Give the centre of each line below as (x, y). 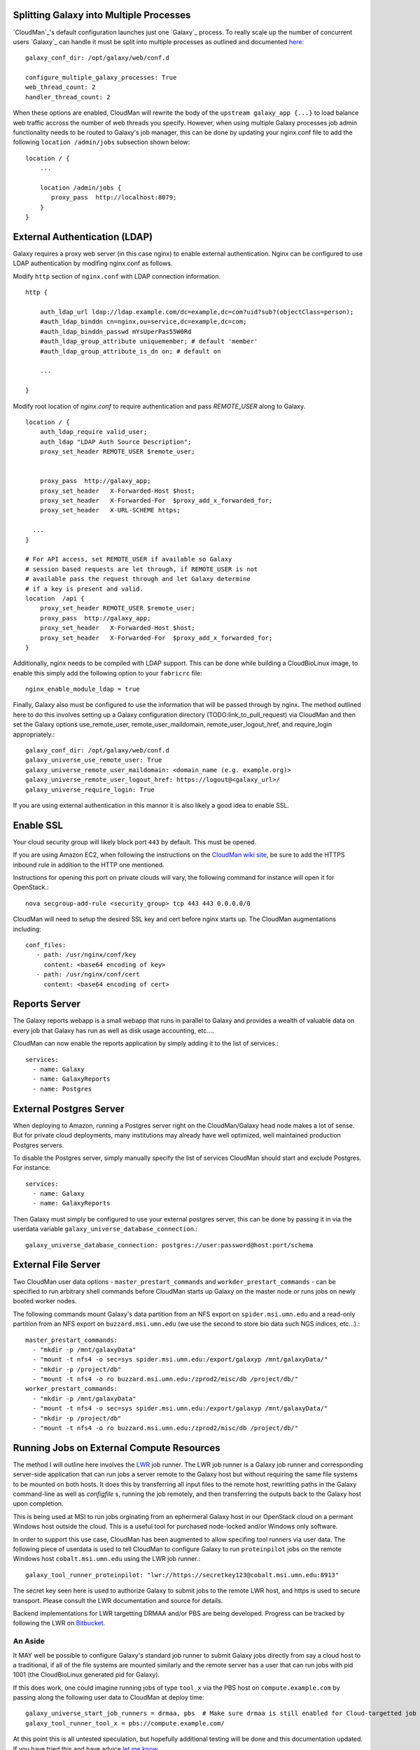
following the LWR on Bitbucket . (59, 1623)
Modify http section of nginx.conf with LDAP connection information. (117, 276)
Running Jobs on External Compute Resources (117, 1448)
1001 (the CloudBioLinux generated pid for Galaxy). (86, 1675)
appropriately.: (34, 734)
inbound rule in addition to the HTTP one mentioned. (89, 864)
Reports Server (47, 1004)
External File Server (57, 1265)
